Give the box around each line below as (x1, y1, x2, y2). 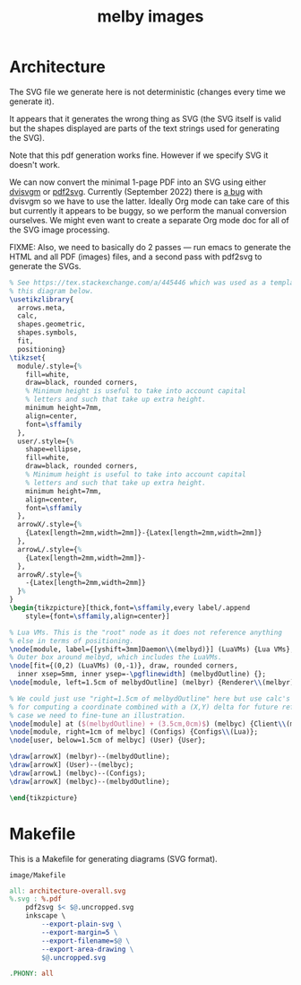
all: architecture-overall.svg (9, 886, 126, 895)
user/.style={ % (17, 437, 74, 446)
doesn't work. (9, 159, 61, 170)
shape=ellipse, (25, 445, 82, 454)
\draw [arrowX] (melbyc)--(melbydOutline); (9, 777, 170, 786)
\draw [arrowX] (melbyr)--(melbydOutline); (9, 752, 170, 762)
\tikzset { (9, 353, 47, 362)
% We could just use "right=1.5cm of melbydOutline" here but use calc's (9, 693, 291, 703)
